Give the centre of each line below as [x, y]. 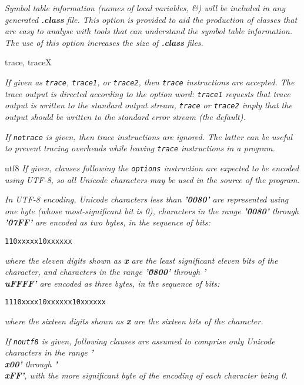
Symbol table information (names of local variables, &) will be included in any [145, 8]
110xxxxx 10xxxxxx [39, 241]
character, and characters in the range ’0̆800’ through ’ [106, 272]
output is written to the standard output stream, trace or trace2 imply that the [148, 105]
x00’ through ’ [31, 364]
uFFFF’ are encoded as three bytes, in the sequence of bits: [112, 283]
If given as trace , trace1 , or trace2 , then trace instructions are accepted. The [150, 82]
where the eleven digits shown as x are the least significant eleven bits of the [141, 260]
